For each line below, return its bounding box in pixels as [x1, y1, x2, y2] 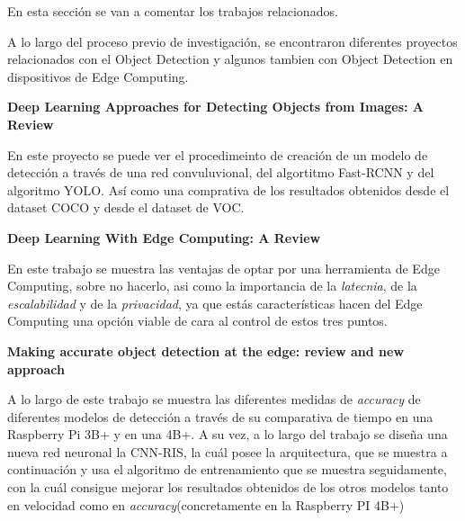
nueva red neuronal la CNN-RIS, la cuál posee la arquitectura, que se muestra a [7, 442, 448, 461]
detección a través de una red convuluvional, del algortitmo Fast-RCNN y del [7, 163, 434, 182]
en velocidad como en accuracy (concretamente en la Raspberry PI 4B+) [7, 495, 405, 514]
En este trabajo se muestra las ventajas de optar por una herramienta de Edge [7, 258, 440, 277]
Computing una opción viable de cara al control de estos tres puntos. [7, 311, 388, 330]
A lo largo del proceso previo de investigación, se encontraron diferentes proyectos [7, 31, 458, 50]
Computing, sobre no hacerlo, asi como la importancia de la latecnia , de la [7, 276, 417, 295]
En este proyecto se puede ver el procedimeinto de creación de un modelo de [7, 145, 428, 164]
